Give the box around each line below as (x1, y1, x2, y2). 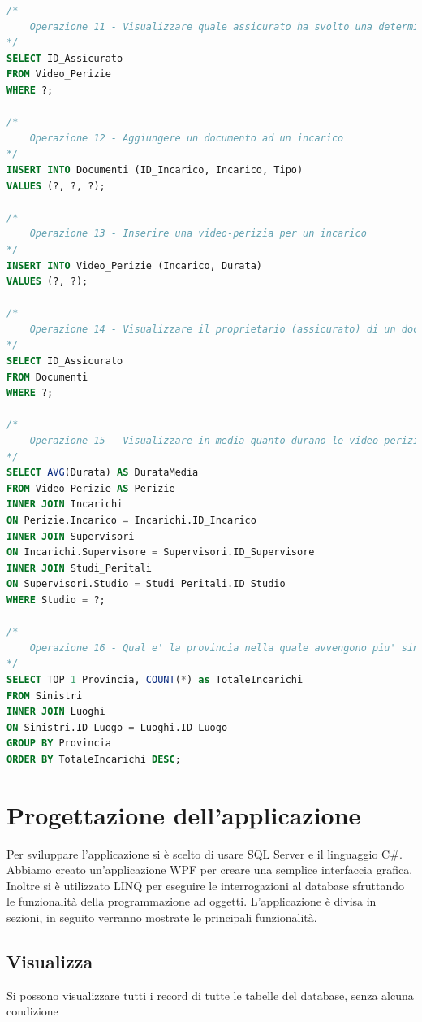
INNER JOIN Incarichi (6, 498, 123, 511)
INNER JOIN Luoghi (6, 706, 105, 718)
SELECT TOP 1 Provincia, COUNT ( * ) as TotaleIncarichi (6, 673, 304, 685)
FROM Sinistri (6, 689, 83, 702)
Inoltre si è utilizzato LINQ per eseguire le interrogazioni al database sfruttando (6, 876, 404, 894)
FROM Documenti (6, 371, 88, 383)
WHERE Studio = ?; (6, 594, 105, 606)
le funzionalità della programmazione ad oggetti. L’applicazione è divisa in (6, 893, 377, 910)
